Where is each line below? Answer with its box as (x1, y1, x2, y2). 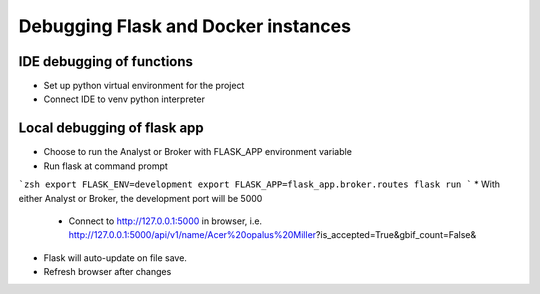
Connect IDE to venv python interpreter (43, 93, 205, 105)
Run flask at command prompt (43, 160, 169, 172)
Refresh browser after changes (43, 266, 172, 278)
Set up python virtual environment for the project (43, 80, 245, 92)
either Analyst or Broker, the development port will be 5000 (18, 192, 263, 204)
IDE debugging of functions (18, 53, 194, 70)
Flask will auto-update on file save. (43, 251, 187, 264)
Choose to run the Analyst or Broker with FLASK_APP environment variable (43, 146, 352, 158)
